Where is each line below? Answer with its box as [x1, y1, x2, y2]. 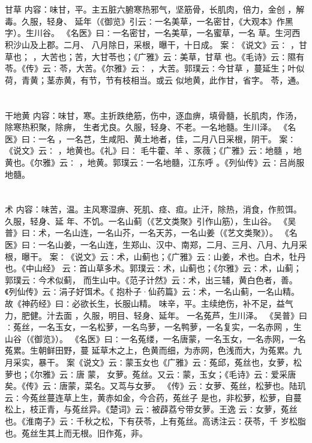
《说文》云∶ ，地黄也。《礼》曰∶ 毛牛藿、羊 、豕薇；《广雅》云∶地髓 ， [5, 144, 293, 157]
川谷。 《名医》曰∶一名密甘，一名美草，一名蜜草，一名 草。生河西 [34, 26, 301, 39]
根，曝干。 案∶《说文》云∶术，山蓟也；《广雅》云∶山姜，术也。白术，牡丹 [5, 250, 306, 262]
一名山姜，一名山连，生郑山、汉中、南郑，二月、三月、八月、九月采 [38, 238, 307, 251]
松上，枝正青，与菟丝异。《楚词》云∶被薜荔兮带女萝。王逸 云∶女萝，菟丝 [5, 403, 298, 415]
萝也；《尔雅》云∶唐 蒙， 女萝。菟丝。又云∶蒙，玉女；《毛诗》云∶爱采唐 [5, 367, 296, 380]
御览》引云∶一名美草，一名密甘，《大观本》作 [104, 14, 285, 27]
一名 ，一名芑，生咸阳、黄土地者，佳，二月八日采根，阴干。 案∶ [38, 132, 296, 145]
